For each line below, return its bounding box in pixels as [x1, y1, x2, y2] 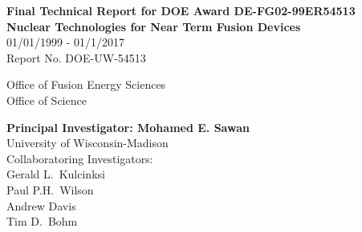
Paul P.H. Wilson [6, 181, 94, 198]
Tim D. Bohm [6, 213, 78, 230]
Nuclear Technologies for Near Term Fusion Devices [6, 18, 301, 34]
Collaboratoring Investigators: [6, 150, 153, 166]
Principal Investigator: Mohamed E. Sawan [6, 118, 250, 135]
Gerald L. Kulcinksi [6, 166, 105, 182]
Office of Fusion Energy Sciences [6, 76, 166, 93]
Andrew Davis [6, 197, 76, 214]
